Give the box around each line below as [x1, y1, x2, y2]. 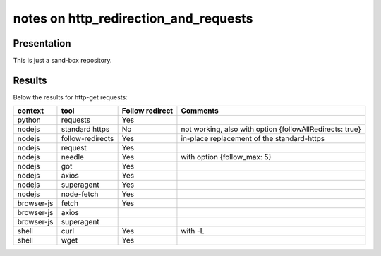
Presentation [13, 37, 71, 49]
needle [61, 152, 85, 162]
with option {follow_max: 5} [181, 152, 272, 162]
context [17, 106, 44, 116]
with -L [181, 226, 205, 236]
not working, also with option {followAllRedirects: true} [181, 124, 361, 134]
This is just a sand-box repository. [13, 56, 112, 65]
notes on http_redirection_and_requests [13, 11, 253, 26]
